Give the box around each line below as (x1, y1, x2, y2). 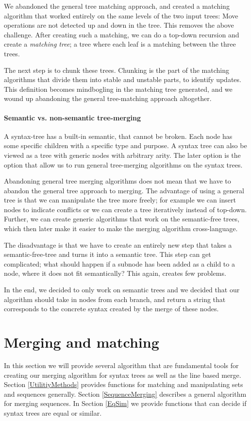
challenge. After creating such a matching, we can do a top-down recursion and (4, 29, 239, 39)
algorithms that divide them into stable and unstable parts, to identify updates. (4, 74, 241, 84)
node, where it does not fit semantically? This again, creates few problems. (4, 268, 226, 278)
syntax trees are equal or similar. (4, 407, 102, 418)
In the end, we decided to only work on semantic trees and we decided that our (4, 285, 240, 295)
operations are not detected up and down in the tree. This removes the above (4, 20, 234, 30)
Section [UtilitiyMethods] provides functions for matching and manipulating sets (4, 379, 243, 389)
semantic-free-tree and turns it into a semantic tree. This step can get (4, 249, 211, 259)
